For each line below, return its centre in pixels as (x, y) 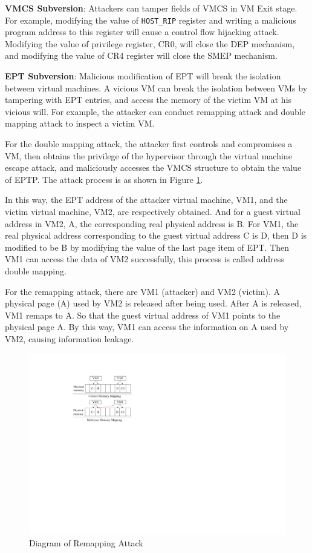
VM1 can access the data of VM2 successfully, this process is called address (145, 259)
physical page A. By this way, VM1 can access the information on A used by (147, 327)
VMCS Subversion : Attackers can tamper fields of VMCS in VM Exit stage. (151, 8)
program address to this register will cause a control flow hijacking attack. (142, 32)
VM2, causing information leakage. (70, 338)
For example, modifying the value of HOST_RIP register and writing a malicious (151, 20)
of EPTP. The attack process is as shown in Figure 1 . (104, 179)
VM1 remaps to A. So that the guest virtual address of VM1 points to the (143, 315)
